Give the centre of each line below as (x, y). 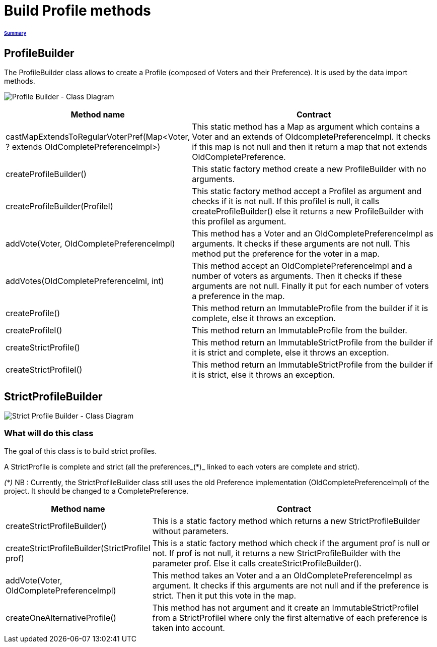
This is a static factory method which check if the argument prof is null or (291, 543)
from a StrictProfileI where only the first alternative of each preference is (290, 617)
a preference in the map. (238, 296)
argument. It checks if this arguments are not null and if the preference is (290, 585)
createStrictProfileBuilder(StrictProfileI (78, 548)
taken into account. (189, 628)
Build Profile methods (78, 11)
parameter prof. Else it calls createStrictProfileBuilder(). (257, 563)
